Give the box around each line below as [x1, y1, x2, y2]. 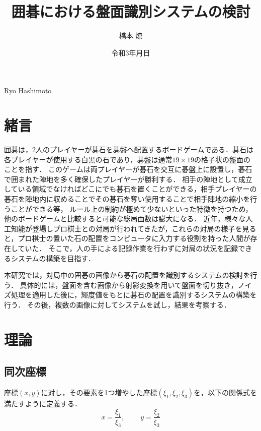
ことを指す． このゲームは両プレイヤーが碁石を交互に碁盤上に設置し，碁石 [4, 164, 252, 174]
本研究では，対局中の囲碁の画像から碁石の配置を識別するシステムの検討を [4, 270, 250, 280]
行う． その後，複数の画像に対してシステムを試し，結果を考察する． [4, 299, 231, 310]
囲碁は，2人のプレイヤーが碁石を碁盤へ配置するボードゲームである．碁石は [4, 144, 254, 155]
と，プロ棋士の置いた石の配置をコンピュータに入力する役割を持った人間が [4, 233, 250, 243]
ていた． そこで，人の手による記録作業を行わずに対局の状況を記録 [18, 242, 238, 253]
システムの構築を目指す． [11, 253, 96, 263]
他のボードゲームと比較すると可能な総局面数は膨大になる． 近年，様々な [4, 213, 246, 224]
